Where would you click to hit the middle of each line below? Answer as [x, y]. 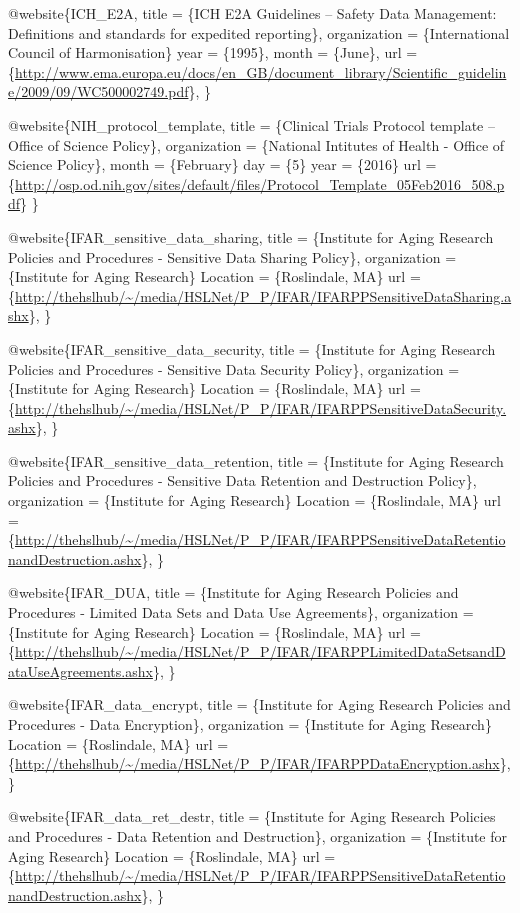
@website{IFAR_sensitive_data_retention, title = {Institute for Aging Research [256, 460]
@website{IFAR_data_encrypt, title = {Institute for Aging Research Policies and [259, 704]
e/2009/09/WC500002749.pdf [98, 91]
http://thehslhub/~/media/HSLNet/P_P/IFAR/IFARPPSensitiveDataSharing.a [263, 295]
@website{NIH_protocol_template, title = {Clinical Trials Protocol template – [251, 124]
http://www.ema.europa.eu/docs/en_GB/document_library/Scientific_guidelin [261, 71]
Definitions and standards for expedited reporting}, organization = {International [259, 32]
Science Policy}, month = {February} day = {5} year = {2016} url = [222, 164]
